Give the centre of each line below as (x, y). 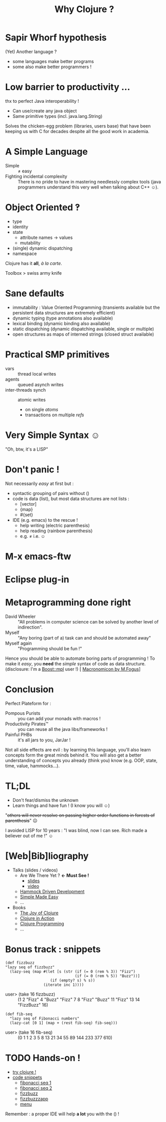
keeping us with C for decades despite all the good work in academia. (77, 131)
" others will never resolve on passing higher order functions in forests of (80, 815)
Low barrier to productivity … (68, 87)
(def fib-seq (19, 1014)
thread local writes (37, 373)
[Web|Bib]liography (47, 856)
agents (12, 379)
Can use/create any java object (45, 111)
